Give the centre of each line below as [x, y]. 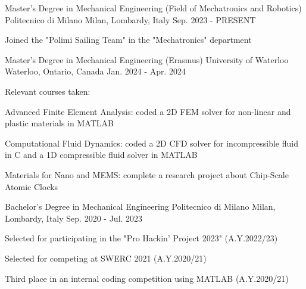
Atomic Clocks [32, 186]
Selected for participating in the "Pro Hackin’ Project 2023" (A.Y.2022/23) [141, 238]
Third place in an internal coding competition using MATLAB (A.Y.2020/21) [147, 278]
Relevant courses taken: [48, 91]
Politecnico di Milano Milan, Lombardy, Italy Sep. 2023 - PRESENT [130, 19]
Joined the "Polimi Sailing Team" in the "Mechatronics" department [128, 40]
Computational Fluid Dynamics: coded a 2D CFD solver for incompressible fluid [152, 143]
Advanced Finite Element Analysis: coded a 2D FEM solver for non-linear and [148, 111]
